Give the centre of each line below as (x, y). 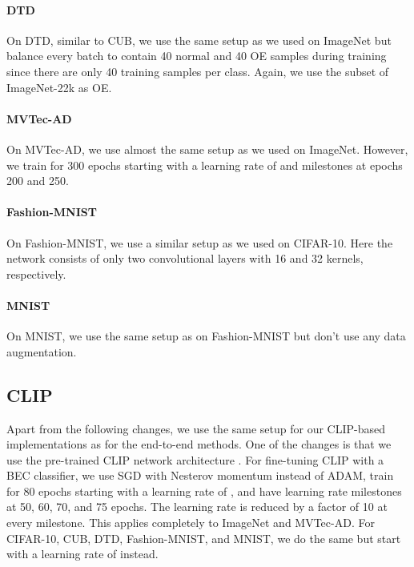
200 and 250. (38, 181)
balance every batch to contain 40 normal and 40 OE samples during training (197, 56)
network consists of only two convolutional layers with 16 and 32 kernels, (185, 258)
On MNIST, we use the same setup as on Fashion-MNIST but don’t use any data (206, 336)
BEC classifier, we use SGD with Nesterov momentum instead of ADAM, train (200, 475)
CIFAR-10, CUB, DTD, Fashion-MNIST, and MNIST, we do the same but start (204, 538)
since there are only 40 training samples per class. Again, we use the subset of (198, 71)
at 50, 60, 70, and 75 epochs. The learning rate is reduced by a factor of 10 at (197, 507)
